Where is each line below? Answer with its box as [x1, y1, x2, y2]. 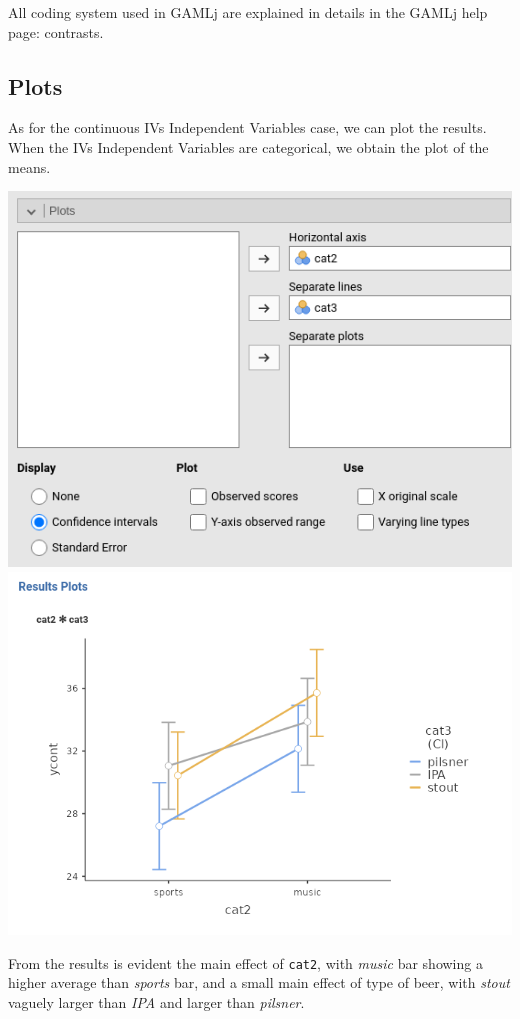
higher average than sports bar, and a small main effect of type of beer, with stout [8, 972, 510, 993]
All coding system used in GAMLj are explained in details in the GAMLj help [8, 2, 488, 22]
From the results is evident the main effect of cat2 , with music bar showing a [8, 952, 483, 973]
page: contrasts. [8, 21, 104, 42]
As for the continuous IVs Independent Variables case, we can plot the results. [8, 117, 487, 138]
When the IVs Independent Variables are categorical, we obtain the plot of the [8, 136, 489, 157]
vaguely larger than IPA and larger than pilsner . [8, 991, 305, 1012]
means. [8, 156, 51, 177]
